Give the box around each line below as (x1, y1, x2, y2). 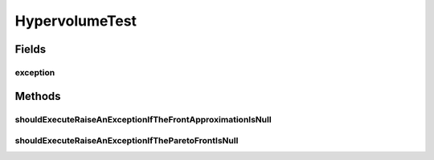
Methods (14, 89, 61, 103)
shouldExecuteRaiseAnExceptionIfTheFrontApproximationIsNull (14, 114, 272, 125)
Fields (14, 42, 47, 56)
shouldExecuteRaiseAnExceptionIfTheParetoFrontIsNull (14, 135, 239, 146)
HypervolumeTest (14, 12, 137, 30)
